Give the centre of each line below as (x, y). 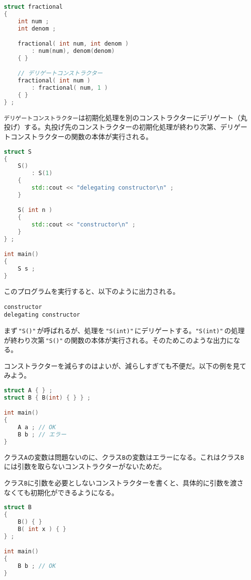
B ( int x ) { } (42, 529)
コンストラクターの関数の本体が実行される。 (81, 137)
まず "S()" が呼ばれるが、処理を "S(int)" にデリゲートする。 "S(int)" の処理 (124, 330)
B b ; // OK (37, 566)
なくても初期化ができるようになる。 (61, 492)
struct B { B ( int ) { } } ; (47, 397)
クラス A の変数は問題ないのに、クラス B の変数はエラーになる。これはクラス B (124, 457)
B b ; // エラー (42, 435)
